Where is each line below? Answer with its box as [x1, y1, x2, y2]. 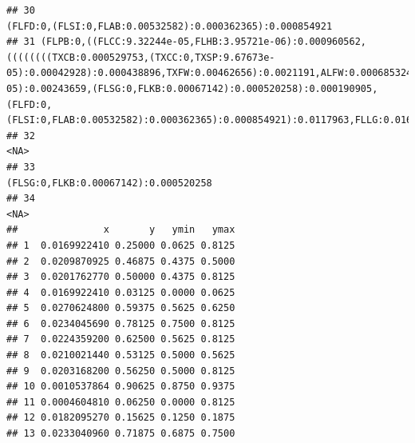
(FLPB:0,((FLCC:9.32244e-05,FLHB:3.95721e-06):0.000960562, [40, 36, 367, 48]
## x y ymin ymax [6, 224, 235, 236]
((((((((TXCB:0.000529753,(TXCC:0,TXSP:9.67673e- [6, 51, 275, 63]
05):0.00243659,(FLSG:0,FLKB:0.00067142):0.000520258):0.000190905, [6, 82, 378, 94]
